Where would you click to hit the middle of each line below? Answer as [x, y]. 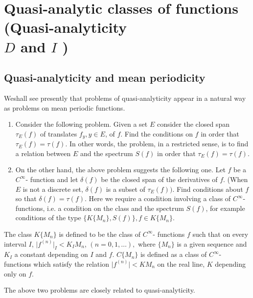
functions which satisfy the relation [57, 264]
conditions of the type [48, 218]
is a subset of [126, 189]
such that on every [220, 234]
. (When [236, 179]
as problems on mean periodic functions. [65, 107]
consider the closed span [193, 124]
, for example [225, 208]
